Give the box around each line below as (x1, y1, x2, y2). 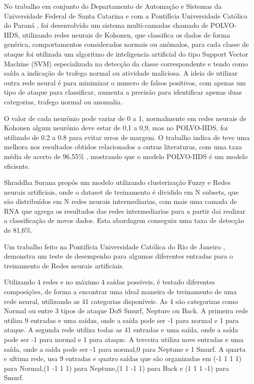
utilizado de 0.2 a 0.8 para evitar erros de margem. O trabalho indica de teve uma (4, 132, 250, 142)
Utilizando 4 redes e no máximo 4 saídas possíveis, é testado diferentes (4, 277, 215, 287)
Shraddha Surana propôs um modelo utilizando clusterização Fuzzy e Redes (4, 177, 231, 187)
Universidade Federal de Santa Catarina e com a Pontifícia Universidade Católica (4, 10, 248, 20)
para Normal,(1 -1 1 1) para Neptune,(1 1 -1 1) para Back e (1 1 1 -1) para (4, 363, 229, 373)
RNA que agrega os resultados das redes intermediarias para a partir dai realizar (4, 205, 246, 216)
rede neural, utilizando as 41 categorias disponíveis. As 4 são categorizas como (4, 296, 238, 306)
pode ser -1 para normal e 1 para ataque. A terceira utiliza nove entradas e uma (4, 334, 244, 344)
